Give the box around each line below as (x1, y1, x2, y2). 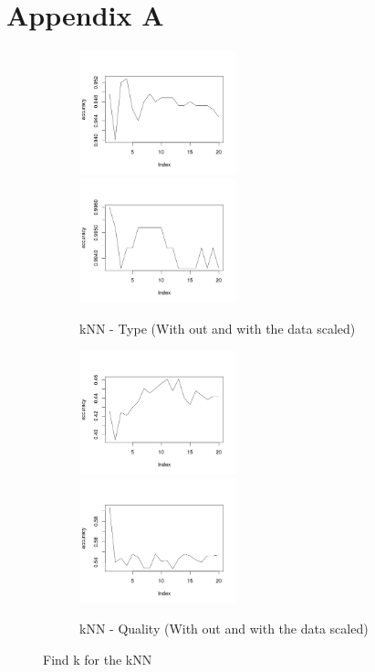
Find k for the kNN (43, 649, 152, 668)
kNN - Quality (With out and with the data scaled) (79, 619, 369, 638)
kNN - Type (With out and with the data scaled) (79, 318, 356, 337)
